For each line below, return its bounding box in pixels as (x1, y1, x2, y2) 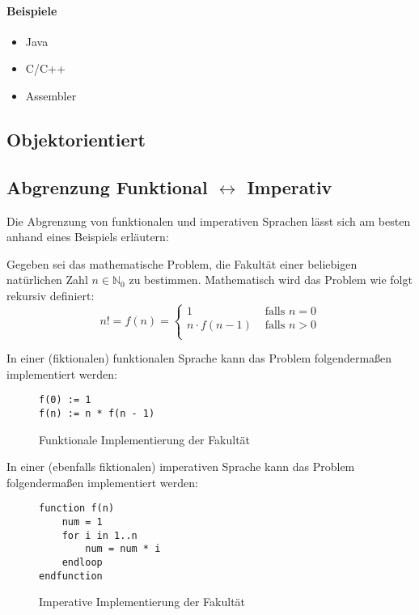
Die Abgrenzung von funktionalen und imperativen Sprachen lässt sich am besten (6, 212, 411, 229)
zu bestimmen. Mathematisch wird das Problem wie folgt (129, 271, 413, 288)
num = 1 (61, 516, 103, 528)
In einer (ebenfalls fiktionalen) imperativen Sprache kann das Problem (6, 458, 355, 475)
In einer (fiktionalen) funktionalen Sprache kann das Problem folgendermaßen (6, 350, 392, 367)
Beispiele (6, 2, 57, 19)
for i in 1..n (61, 529, 138, 541)
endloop (61, 557, 103, 569)
